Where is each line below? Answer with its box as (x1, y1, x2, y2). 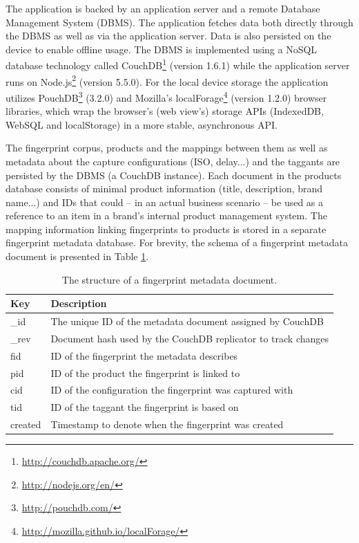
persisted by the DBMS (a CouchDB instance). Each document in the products (6, 167, 342, 182)
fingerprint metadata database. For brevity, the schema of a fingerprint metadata (6, 235, 349, 250)
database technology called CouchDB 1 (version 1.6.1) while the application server (6, 56, 350, 73)
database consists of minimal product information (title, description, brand (6, 181, 323, 196)
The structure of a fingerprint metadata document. (61, 272, 278, 286)
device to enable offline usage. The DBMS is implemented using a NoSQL (6, 42, 318, 56)
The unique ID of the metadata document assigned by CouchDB (50, 314, 324, 329)
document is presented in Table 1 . (6, 249, 149, 264)
